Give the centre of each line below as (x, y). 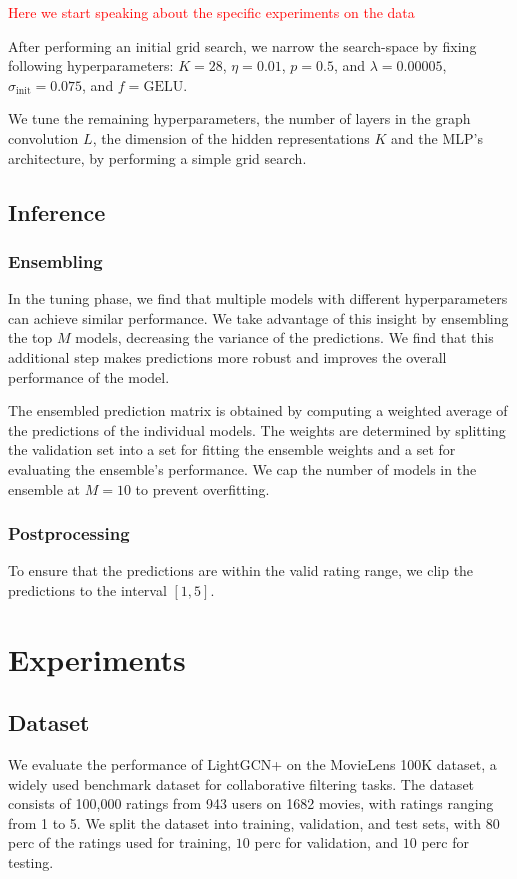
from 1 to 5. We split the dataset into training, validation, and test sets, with (244, 822)
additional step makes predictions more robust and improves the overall (227, 356)
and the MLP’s (437, 137)
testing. (31, 862)
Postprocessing (69, 533)
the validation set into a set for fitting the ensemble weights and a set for (232, 449)
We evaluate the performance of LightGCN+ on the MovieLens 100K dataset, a (252, 764)
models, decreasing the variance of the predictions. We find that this (284, 337)
